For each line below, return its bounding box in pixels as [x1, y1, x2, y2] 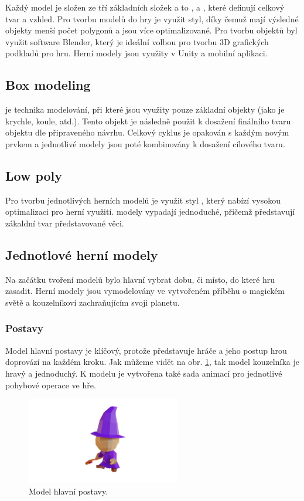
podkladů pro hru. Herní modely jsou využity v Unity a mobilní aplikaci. [5, 47, 268, 59]
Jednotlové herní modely [5, 245, 158, 263]
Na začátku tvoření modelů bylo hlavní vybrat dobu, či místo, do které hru [5, 273, 275, 285]
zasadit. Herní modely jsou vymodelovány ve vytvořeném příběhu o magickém [5, 285, 285, 297]
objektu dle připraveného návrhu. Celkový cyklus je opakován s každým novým [5, 126, 289, 138]
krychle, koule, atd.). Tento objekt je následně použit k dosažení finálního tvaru [5, 114, 291, 127]
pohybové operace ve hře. [5, 378, 96, 391]
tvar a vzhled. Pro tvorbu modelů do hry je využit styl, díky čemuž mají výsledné [5, 12, 299, 25]
